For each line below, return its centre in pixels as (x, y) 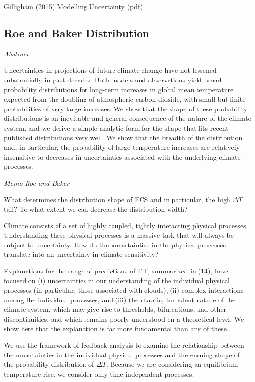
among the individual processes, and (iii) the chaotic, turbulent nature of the (120, 299)
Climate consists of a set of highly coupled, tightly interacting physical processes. (126, 225)
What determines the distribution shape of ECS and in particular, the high (117, 199)
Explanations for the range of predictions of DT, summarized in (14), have (116, 271)
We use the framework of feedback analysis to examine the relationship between (124, 345)
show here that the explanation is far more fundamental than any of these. (116, 328)
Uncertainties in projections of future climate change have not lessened (110, 70)
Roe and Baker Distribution (77, 33)
